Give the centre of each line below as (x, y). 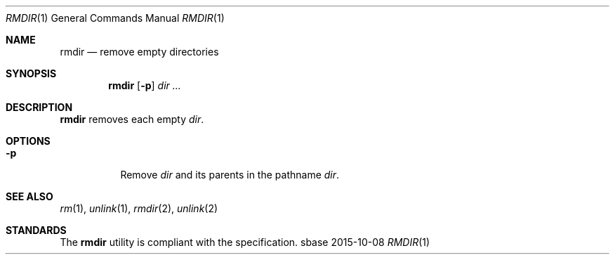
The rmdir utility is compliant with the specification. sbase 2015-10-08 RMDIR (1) (245, 242)
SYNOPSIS (31, 73)
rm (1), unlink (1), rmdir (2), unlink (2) (139, 208)
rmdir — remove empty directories (139, 52)
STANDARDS (36, 230)
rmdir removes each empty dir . (132, 119)
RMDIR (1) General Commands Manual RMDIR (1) (115, 18)
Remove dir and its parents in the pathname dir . (230, 175)
